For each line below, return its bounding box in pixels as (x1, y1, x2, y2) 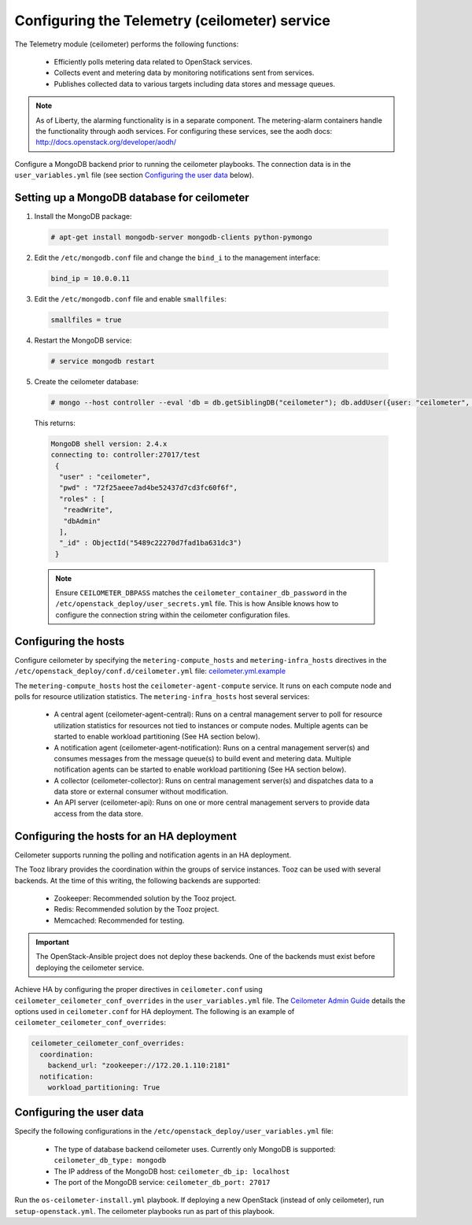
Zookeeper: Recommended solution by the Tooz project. (53, 894, 237, 903)
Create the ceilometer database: (34, 376, 139, 386)
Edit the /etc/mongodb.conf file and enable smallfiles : (34, 294, 227, 303)
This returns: (34, 418, 76, 427)
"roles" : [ (59, 494, 105, 503)
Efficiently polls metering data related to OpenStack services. (53, 57, 253, 66)
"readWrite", (63, 505, 114, 515)
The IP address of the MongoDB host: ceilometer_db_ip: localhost (53, 1166, 290, 1176)
